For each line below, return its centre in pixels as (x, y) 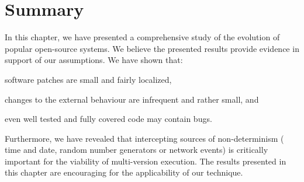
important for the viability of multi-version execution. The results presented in (146, 161)
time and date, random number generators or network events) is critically (137, 150)
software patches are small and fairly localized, (88, 79)
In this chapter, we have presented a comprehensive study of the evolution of (142, 37)
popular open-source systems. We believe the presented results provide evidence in (152, 48)
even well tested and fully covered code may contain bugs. (108, 119)
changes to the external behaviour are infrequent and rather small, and (132, 99)
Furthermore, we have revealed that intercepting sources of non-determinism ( (144, 138)
